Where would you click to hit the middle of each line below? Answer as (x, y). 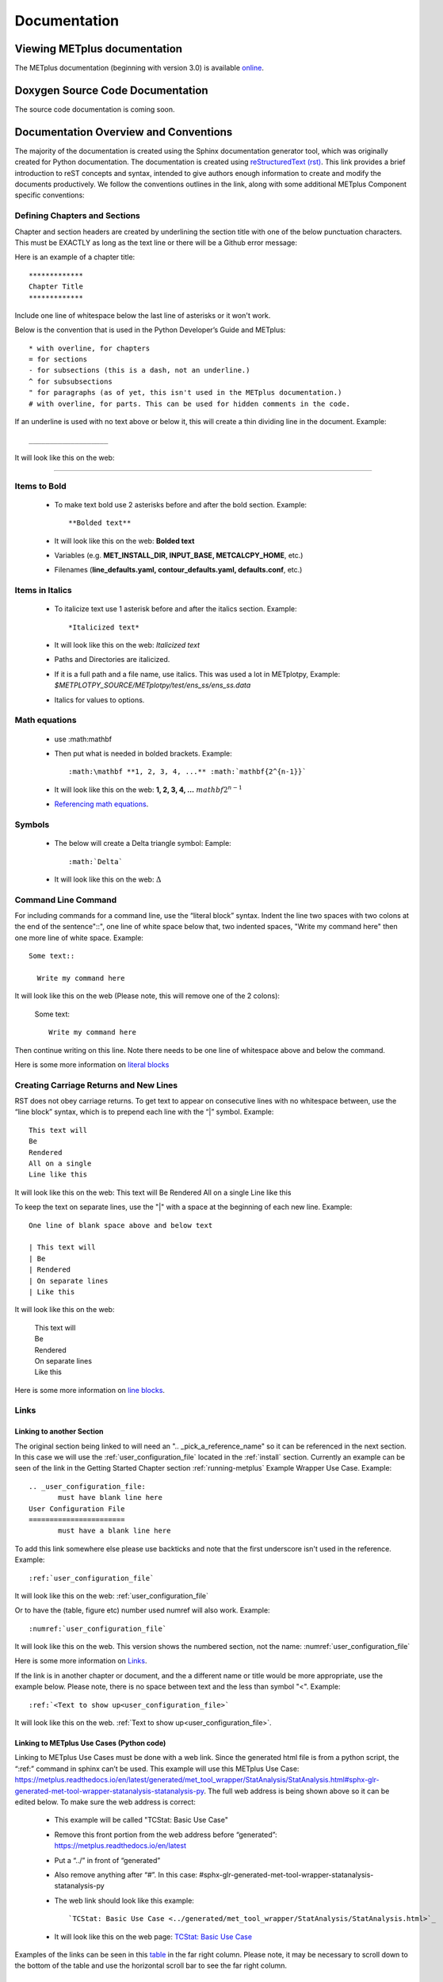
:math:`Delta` (95, 861)
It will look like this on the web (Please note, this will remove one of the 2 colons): (147, 996)
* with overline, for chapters (90, 348)
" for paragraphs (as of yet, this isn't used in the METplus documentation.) (185, 393)
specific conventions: (50, 195)
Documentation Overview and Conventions (124, 132)
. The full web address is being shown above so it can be (296, 1791)
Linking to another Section (59, 1432)
